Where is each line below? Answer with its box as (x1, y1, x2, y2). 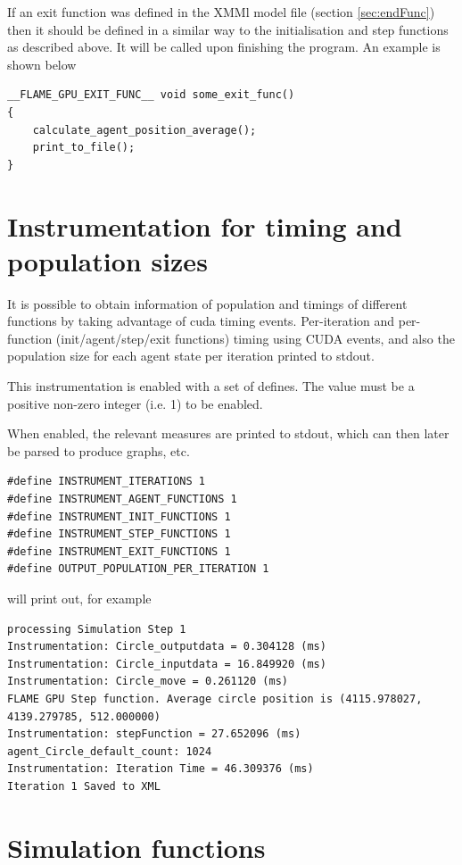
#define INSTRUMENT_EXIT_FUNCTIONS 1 (7, 545, 231, 558)
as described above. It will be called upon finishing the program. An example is (7, 37, 441, 56)
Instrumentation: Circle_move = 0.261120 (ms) (7, 675, 288, 688)
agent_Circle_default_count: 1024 (7, 744, 212, 758)
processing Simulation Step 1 (7, 622, 186, 636)
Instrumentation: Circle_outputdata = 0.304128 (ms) (7, 640, 326, 653)
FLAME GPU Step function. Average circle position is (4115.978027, (7, 692, 423, 705)
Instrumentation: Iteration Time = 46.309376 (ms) (7, 762, 314, 776)
